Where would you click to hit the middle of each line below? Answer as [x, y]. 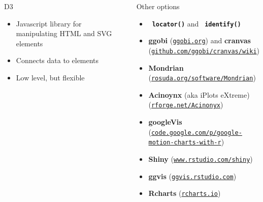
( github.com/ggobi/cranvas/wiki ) [204, 50]
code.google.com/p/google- [196, 133]
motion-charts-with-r [185, 143]
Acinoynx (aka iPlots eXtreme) [199, 94]
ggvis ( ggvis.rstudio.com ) [192, 176]
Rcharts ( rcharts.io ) [185, 193]
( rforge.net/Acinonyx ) [186, 105]
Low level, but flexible [50, 77]
